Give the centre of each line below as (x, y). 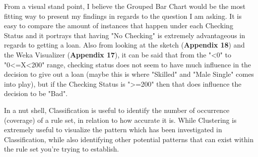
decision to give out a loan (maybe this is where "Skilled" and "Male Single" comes (129, 74)
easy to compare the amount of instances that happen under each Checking (119, 26)
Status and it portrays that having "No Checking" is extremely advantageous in (125, 35)
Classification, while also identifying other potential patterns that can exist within (129, 139)
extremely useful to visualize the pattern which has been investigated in (113, 130)
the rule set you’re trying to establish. (62, 149)
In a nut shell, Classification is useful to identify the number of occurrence (117, 110)
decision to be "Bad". (36, 93)
